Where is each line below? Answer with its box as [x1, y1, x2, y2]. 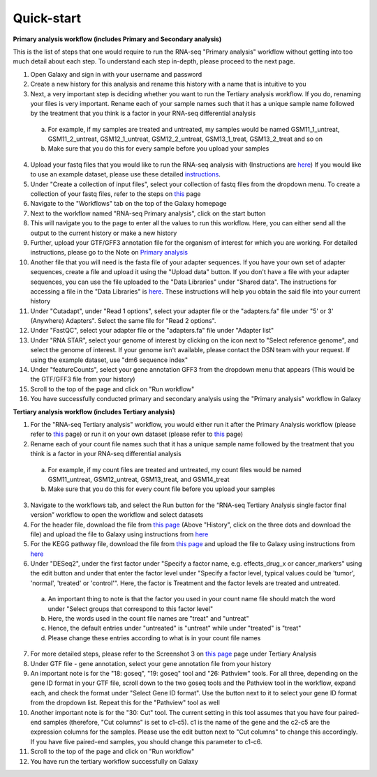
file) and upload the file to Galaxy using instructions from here [30, 530, 209, 538]
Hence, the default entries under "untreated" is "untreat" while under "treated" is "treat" [47, 624, 302, 633]
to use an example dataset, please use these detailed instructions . [30, 170, 221, 179]
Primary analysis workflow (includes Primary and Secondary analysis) [13, 35, 222, 43]
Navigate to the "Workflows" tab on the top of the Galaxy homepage [30, 199, 227, 208]
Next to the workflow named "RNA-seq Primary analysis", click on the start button [30, 209, 266, 218]
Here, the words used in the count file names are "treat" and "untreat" [47, 614, 249, 623]
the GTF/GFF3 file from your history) [30, 375, 135, 384]
